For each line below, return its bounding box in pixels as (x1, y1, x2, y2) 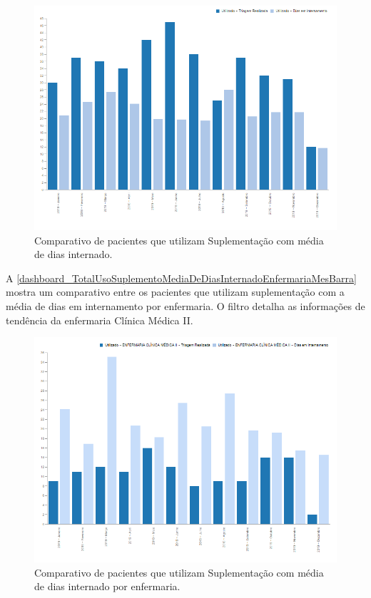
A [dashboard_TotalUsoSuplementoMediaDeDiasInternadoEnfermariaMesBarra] (6, 270, 357, 285)
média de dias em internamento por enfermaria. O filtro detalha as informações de (6, 299, 365, 313)
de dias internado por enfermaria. (34, 579, 181, 594)
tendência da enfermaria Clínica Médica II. (6, 312, 193, 327)
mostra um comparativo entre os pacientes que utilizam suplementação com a (6, 284, 345, 299)
